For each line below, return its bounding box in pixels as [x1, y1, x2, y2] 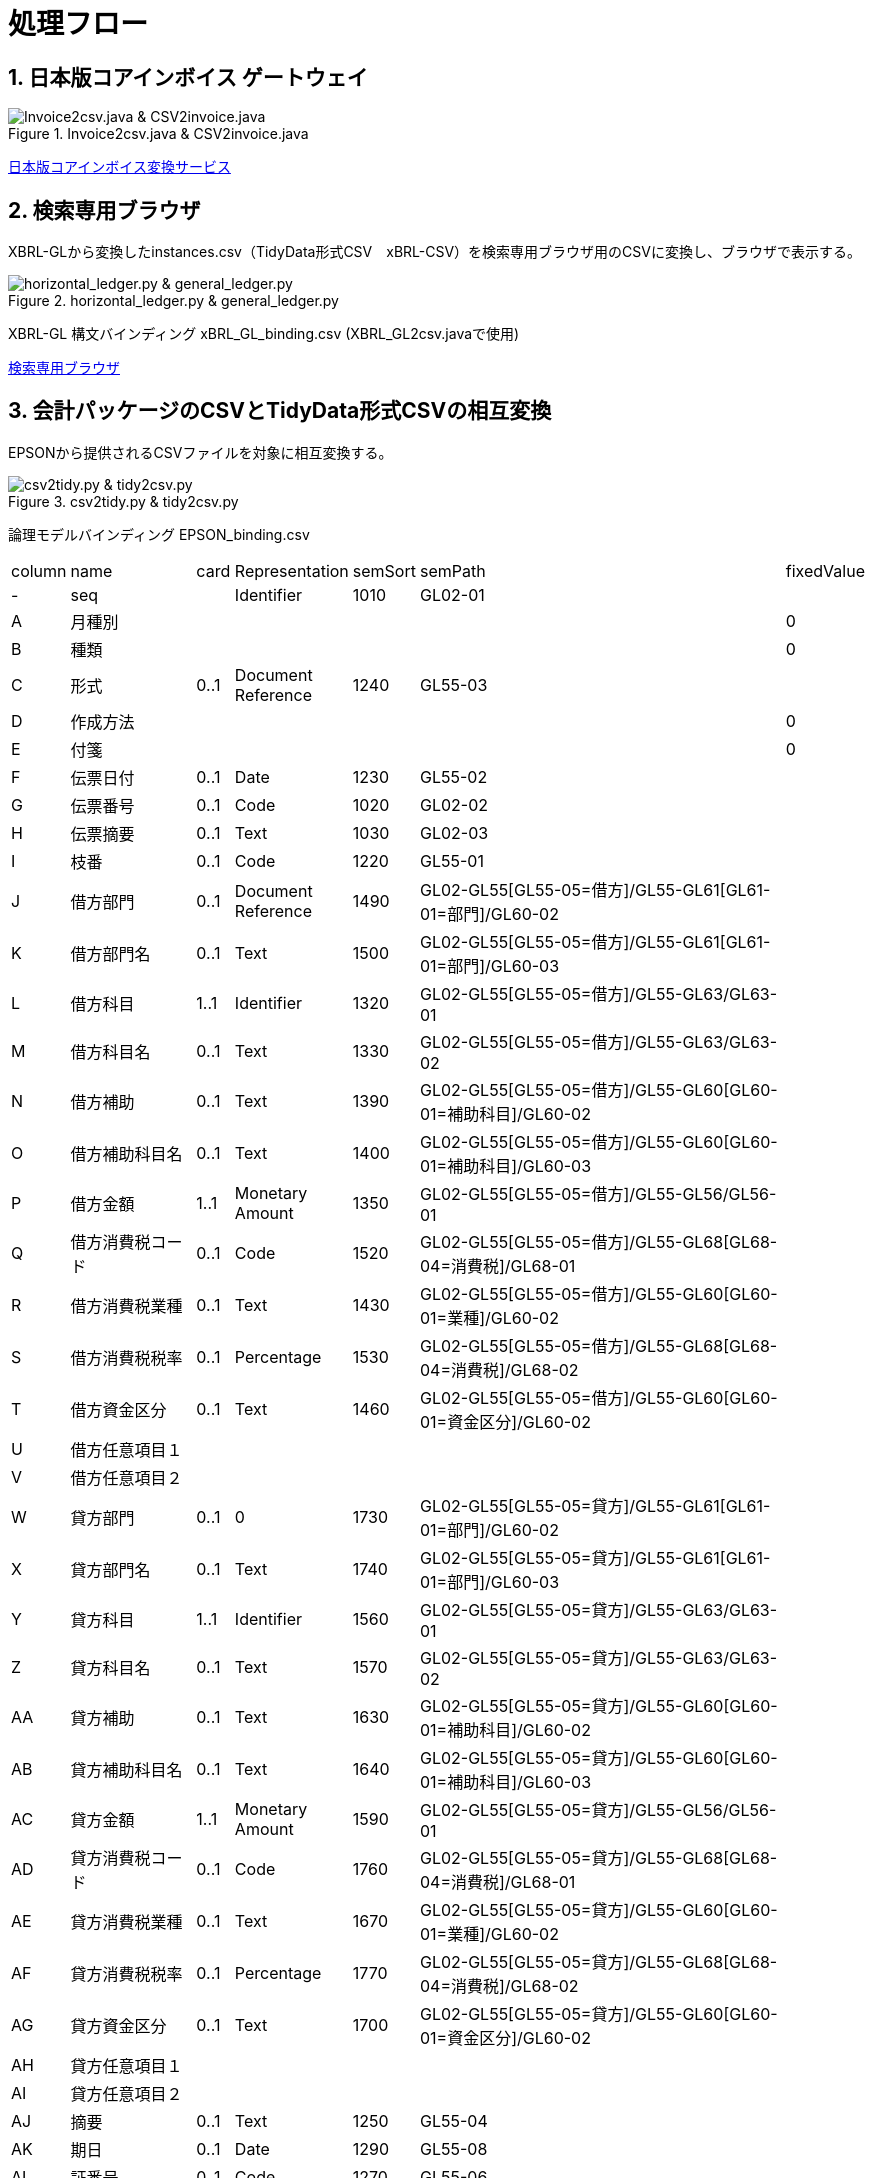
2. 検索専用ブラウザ [8, 197, 201, 223]
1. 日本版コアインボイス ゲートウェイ [8, 64, 368, 90]
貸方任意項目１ [70, 2055, 183, 2076]
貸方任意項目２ [70, 2083, 183, 2104]
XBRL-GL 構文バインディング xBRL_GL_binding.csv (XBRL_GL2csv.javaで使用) [8, 325, 520, 343]
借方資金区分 [70, 1399, 167, 1420]
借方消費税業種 [70, 1295, 183, 1316]
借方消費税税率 [70, 1347, 183, 1368]
